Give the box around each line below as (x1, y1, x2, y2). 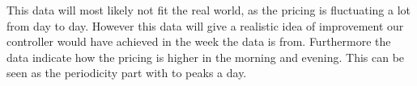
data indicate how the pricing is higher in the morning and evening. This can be (6, 48, 405, 65)
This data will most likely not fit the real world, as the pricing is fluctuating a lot (6, 2, 411, 18)
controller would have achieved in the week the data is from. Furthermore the (6, 33, 391, 50)
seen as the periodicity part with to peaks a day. (6, 64, 247, 81)
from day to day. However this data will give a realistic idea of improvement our (6, 17, 404, 34)
